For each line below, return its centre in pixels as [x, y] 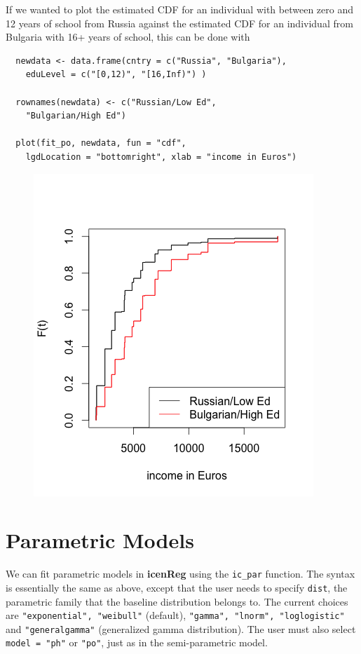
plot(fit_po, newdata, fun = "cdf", [101, 143]
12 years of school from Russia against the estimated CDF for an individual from [179, 23]
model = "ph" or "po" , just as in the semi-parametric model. [137, 642]
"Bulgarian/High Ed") [76, 116]
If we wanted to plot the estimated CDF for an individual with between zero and [179, 9]
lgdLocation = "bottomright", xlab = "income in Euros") [161, 157]
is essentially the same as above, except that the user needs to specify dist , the [177, 587]
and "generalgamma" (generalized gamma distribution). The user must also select [181, 628]
